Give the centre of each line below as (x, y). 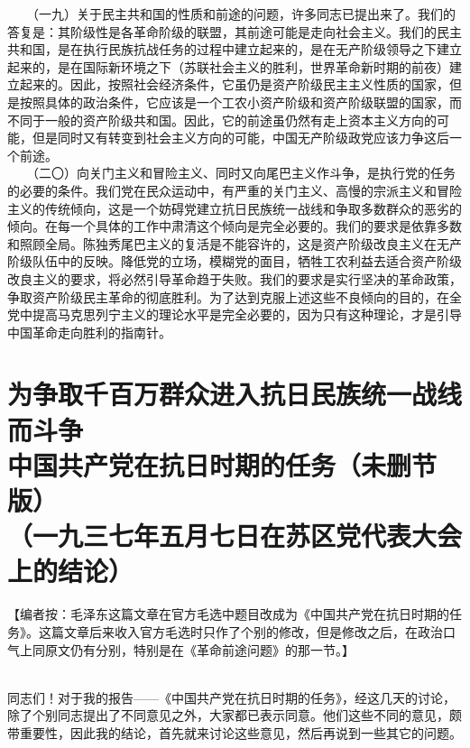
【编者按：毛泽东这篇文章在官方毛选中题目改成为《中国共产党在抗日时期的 (228, 614)
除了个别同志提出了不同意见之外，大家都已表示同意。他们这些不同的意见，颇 (235, 715)
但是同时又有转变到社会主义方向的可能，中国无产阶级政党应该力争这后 (240, 138)
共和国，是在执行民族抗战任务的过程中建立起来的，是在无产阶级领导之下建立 (235, 49)
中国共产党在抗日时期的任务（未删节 (222, 464)
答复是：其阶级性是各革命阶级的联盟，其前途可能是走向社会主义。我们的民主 (235, 31)
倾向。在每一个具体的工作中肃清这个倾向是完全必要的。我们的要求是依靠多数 (235, 226)
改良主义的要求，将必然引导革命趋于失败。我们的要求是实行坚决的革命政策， (235, 278)
